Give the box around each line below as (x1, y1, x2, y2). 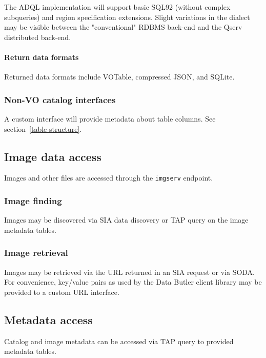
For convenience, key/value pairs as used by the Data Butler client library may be (4, 276, 262, 287)
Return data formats (4, 51, 79, 62)
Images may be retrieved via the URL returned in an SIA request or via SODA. (4, 266, 255, 277)
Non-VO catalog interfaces (4, 93, 116, 106)
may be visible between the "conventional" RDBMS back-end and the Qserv (4, 22, 242, 32)
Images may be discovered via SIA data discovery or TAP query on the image (4, 214, 249, 225)
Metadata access (4, 311, 93, 327)
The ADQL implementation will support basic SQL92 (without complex (4, 2, 231, 12)
